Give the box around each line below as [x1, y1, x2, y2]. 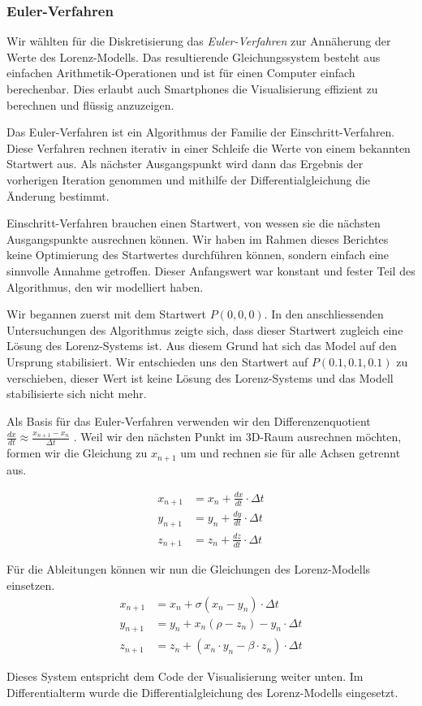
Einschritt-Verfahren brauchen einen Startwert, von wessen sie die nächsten [6, 214, 381, 232]
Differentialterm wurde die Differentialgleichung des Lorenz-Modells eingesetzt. [6, 683, 398, 700]
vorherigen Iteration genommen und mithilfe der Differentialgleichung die [6, 171, 371, 188]
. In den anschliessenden [264, 305, 384, 323]
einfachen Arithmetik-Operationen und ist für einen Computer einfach [6, 64, 355, 81]
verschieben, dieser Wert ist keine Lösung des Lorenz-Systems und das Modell [6, 369, 394, 386]
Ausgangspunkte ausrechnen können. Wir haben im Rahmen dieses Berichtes [6, 230, 389, 247]
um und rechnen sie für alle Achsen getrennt [180, 444, 401, 461]
